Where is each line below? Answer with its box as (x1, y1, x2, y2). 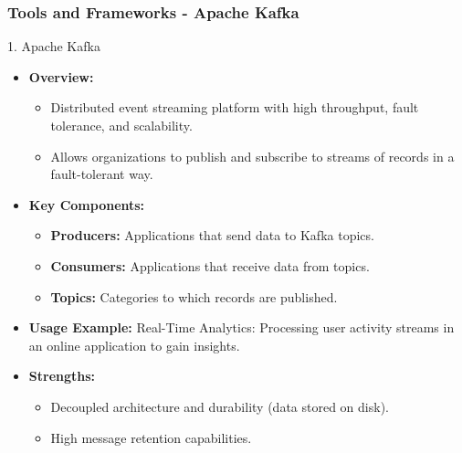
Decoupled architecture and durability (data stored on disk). (50, 396, 389, 416)
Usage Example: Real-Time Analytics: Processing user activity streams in (28, 318, 455, 337)
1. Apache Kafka (7, 37, 100, 56)
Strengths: (28, 366, 96, 385)
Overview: (28, 67, 94, 86)
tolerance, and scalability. (50, 116, 193, 134)
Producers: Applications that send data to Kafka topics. (50, 226, 374, 245)
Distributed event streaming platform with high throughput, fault (50, 98, 419, 117)
